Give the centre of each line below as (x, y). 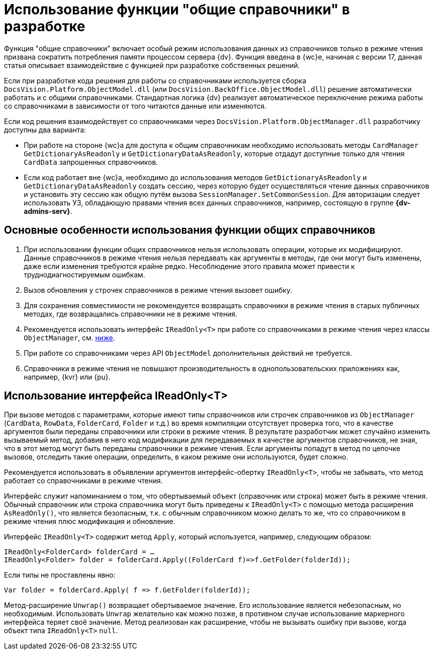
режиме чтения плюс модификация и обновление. (90, 522)
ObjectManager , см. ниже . (70, 337)
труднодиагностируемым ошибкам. (84, 274)
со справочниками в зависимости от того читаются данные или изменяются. (135, 106)
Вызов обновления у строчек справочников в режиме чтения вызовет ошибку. (158, 290)
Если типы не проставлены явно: (60, 575)
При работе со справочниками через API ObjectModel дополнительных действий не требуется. (188, 353)
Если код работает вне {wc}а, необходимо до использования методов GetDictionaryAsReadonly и (195, 177)
